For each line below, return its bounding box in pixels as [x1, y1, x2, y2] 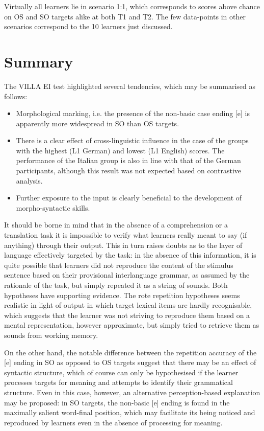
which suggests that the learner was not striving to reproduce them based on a [4, 309, 250, 320]
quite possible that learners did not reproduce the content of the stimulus [4, 259, 233, 270]
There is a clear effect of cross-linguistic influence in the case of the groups [16, 135, 249, 146]
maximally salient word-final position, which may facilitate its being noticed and [4, 407, 255, 418]
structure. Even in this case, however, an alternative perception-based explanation [4, 387, 260, 397]
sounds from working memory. [4, 329, 98, 340]
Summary [4, 51, 73, 72]
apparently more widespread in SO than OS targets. [16, 118, 179, 128]
